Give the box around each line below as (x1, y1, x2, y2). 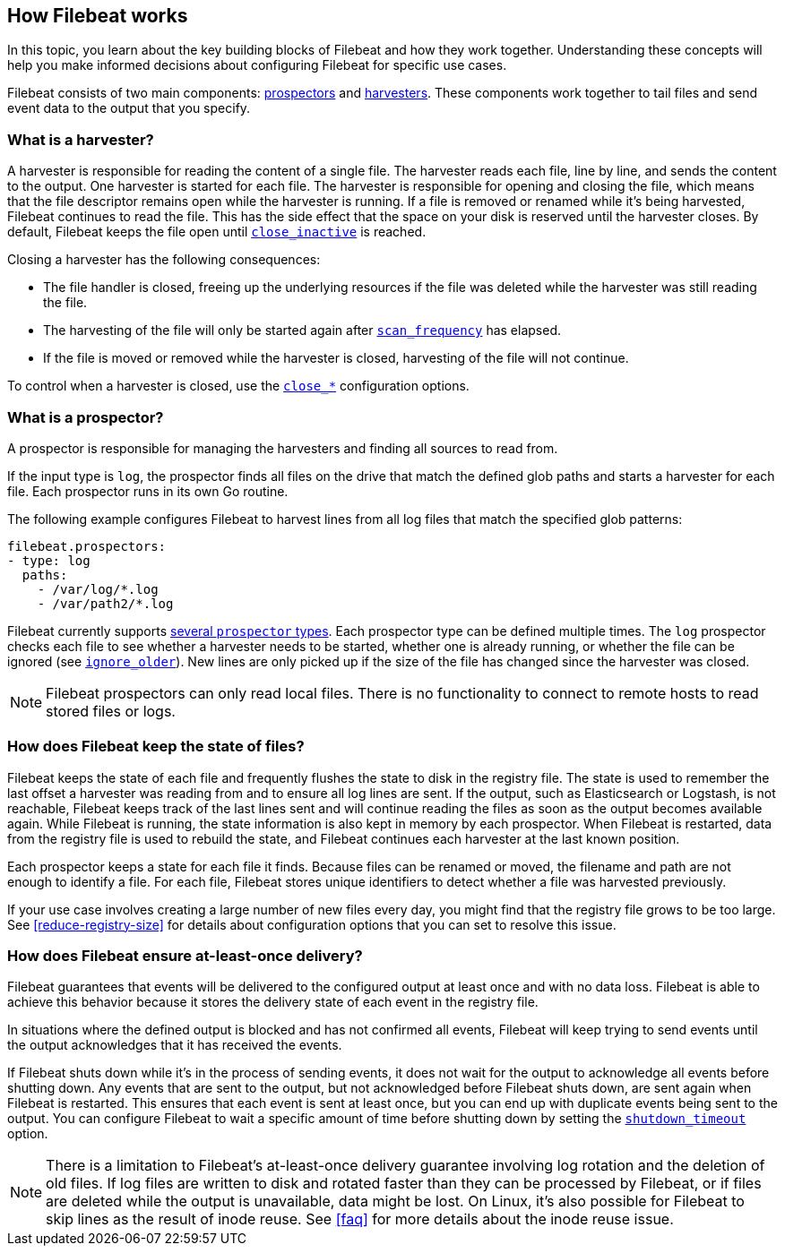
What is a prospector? (7, 408, 164, 426)
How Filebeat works (7, 4, 188, 27)
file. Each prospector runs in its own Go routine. (7, 483, 289, 499)
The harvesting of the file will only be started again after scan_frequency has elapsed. (43, 322, 562, 339)
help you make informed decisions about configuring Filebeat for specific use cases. (7, 57, 507, 73)
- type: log (7, 553, 91, 568)
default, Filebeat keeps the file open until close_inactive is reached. (7, 224, 427, 240)
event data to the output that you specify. (7, 100, 251, 116)
